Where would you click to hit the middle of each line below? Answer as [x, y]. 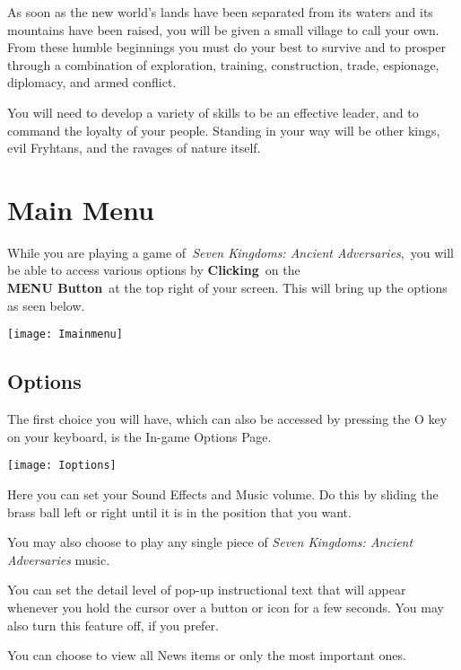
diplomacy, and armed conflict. [92, 82]
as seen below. [46, 305]
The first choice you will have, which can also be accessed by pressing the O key [227, 419]
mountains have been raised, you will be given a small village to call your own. [223, 29]
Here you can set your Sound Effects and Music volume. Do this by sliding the [223, 494]
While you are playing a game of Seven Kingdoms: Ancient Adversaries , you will [230, 252]
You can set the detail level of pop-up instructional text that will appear [207, 590]
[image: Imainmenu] [65, 335]
